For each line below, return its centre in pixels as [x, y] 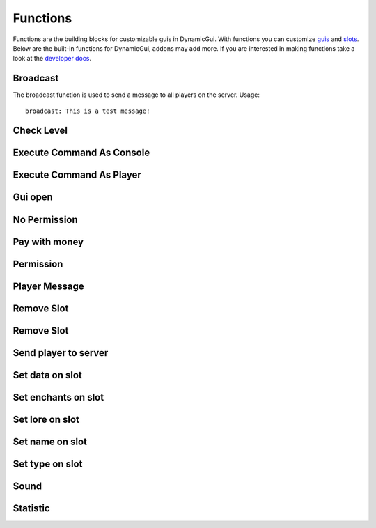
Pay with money [48, 241]
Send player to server [61, 353]
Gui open [33, 197]
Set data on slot [48, 375]
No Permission [45, 219]
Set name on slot [50, 441]
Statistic [31, 508]
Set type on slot [48, 464]
